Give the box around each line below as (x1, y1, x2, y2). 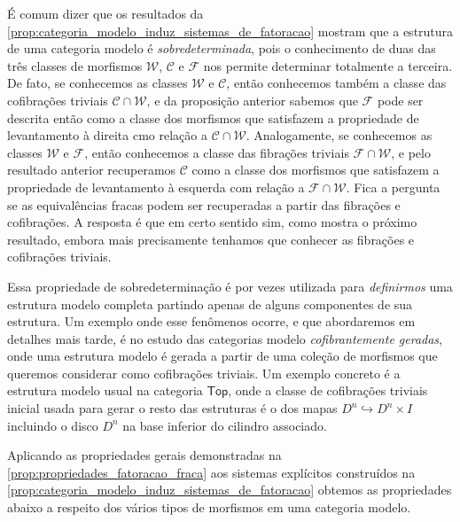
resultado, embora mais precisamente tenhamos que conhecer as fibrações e (7, 230, 415, 248)
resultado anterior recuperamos (7, 160, 176, 179)
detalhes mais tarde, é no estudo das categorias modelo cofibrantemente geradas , (7, 329, 443, 347)
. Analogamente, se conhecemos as (246, 126, 433, 144)
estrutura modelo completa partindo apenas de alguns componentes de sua (7, 294, 413, 313)
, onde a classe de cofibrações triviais (228, 381, 428, 400)
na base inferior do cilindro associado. (122, 416, 327, 434)
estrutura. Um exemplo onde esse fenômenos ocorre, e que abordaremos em (7, 312, 416, 331)
